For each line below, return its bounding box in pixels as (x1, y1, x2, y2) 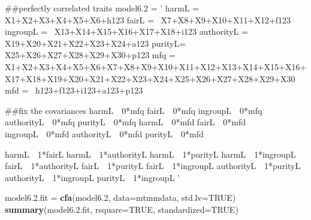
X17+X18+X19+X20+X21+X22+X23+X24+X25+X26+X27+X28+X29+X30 (5, 72, 295, 85)
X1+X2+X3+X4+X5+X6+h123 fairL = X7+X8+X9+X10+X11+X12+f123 (5, 13, 291, 26)
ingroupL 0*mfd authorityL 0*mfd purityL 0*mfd (5, 127, 204, 140)
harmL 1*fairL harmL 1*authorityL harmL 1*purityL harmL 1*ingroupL (5, 147, 296, 160)
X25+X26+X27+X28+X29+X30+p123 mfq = (5, 49, 176, 61)
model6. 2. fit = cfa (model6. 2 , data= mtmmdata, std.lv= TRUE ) (5, 191, 236, 204)
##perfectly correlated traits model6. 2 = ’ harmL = (5, 2, 200, 14)
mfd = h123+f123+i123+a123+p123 (5, 84, 143, 97)
